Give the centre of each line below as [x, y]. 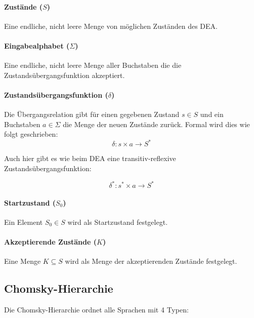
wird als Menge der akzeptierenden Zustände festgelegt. [151, 261]
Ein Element [24, 222]
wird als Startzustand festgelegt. [118, 222]
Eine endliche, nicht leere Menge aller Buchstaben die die [93, 65]
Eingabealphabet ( [37, 45]
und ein [212, 114]
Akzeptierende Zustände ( [51, 242]
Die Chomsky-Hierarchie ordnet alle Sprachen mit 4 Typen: [96, 310]
